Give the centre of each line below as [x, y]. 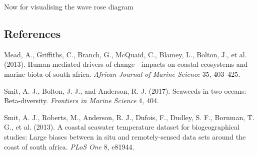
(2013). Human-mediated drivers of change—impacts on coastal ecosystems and [126, 64]
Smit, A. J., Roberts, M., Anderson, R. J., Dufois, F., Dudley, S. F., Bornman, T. [129, 117]
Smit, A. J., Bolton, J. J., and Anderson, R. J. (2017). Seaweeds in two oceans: [125, 90]
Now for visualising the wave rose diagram [69, 6]
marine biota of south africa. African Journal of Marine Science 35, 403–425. [122, 74]
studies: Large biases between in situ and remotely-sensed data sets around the [125, 136]
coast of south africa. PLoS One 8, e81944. [69, 146]
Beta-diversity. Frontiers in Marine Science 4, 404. [81, 100]
